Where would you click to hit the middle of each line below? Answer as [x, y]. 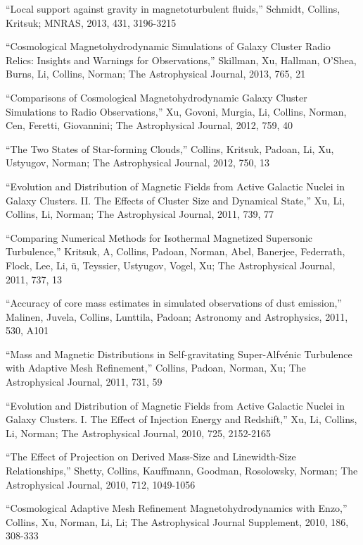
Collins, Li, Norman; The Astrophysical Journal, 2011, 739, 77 [140, 214]
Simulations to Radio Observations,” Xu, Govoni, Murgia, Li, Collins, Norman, [176, 111]
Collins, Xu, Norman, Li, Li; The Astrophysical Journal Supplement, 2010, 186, [177, 521]
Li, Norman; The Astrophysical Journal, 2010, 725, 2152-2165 [139, 433]
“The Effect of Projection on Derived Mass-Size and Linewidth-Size [151, 457]
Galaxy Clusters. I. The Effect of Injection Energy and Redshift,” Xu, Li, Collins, [181, 419]
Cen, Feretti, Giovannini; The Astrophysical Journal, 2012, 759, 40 [149, 125]
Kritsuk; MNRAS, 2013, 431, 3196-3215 [91, 22]
